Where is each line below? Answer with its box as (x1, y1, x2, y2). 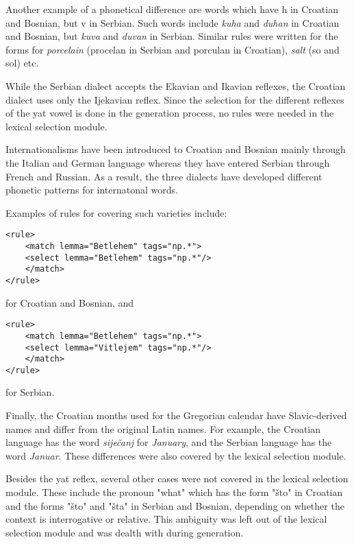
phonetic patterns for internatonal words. (5, 182, 178, 197)
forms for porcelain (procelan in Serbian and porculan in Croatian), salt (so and (5, 42, 340, 56)
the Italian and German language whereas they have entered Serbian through (5, 155, 330, 169)
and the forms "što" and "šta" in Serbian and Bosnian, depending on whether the (5, 498, 344, 512)
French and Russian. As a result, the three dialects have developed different (5, 169, 323, 183)
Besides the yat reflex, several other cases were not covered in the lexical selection (5, 471, 349, 486)
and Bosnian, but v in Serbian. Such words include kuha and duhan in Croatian (5, 15, 340, 29)
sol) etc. (5, 56, 39, 70)
